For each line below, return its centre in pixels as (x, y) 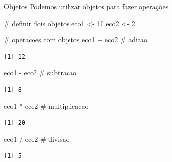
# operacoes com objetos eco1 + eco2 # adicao (76, 40)
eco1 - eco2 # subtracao (40, 73)
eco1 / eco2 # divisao (37, 139)
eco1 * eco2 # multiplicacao (46, 106)
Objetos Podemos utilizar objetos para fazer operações (86, 6)
